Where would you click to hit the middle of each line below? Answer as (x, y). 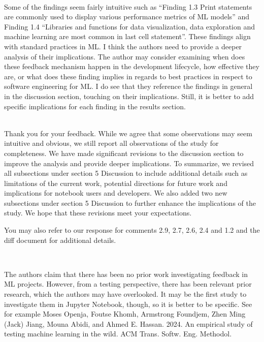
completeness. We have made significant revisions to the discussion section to (124, 153)
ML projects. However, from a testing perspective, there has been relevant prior (128, 284)
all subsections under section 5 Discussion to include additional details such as (126, 173)
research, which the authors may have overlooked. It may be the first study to (125, 294)
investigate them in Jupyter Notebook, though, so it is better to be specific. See (128, 304)
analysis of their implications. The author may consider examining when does (125, 56)
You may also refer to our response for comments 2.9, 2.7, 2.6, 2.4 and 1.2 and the (132, 230)
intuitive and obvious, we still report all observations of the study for (111, 143)
